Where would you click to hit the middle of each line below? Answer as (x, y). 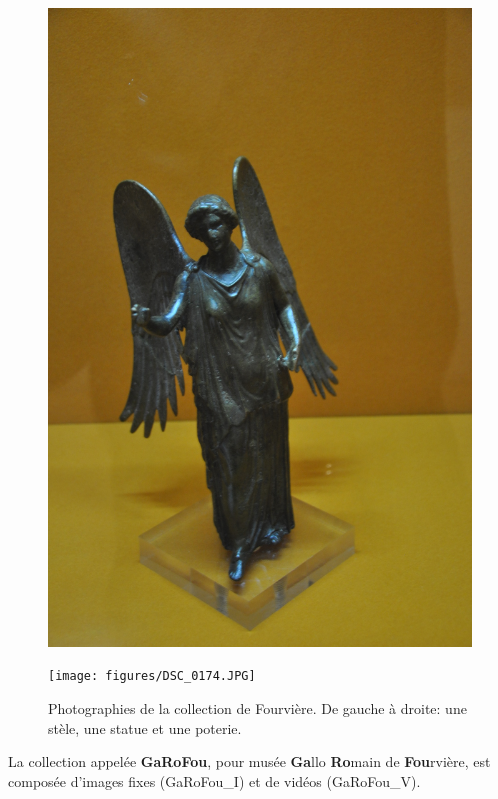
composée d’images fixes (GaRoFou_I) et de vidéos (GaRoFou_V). (214, 780)
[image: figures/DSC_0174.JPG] (152, 676)
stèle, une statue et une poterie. (145, 727)
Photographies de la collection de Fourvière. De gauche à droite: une (257, 708)
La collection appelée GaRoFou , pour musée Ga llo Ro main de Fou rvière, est (249, 761)
